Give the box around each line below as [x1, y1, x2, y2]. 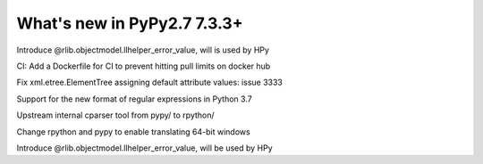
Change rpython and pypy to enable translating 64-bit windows [16, 126, 250, 137]
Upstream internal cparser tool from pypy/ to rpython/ [16, 110, 215, 120]
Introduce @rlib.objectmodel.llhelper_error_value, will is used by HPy [16, 45, 270, 55]
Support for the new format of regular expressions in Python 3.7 [16, 94, 252, 104]
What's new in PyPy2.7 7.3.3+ [16, 13, 243, 33]
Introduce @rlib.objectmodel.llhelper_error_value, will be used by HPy [16, 143, 273, 153]
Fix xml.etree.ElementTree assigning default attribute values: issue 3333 [16, 77, 284, 88]
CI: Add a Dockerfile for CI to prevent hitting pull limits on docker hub [16, 61, 271, 71]
